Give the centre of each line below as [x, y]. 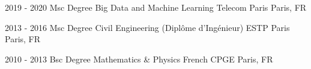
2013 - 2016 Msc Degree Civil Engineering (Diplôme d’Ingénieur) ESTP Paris [147, 27]
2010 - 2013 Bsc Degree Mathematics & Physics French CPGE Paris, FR [139, 59]
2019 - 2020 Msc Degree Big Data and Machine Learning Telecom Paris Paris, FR [156, 7]
